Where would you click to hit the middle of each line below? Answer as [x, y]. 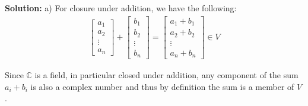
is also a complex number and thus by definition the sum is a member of [162, 86]
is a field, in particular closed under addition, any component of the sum [166, 75]
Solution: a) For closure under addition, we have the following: [121, 8]
